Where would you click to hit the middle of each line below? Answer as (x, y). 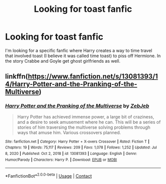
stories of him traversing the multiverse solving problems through (84, 127)
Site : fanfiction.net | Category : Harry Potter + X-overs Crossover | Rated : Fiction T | (77, 142)
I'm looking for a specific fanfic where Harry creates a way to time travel (79, 50)
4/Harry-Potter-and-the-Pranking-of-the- (71, 84)
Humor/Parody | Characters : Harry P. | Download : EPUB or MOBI (61, 160)
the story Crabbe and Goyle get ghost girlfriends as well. (63, 61)
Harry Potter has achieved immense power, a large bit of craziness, (86, 116)
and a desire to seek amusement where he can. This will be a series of (89, 122)
